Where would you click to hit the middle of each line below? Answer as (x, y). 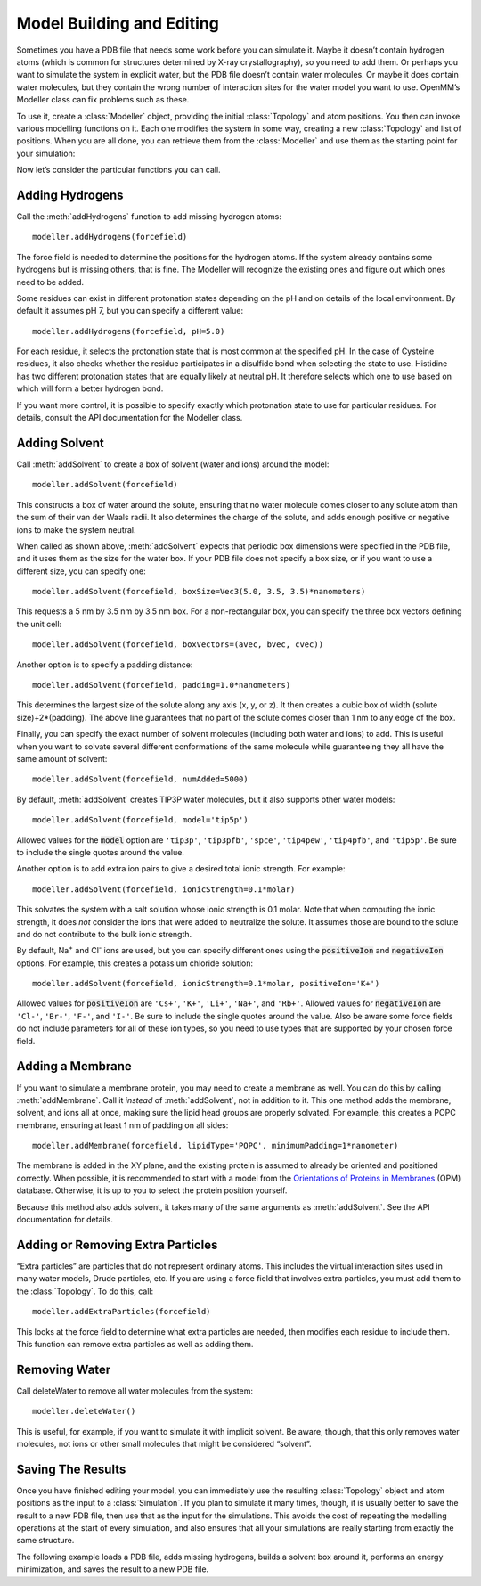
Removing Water (64, 1369)
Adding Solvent (60, 442)
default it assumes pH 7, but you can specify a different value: (130, 311)
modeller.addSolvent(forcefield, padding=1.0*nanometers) (162, 685)
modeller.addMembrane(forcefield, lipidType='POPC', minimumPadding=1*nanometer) (216, 1146)
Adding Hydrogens (70, 195)
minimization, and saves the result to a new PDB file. (113, 1569)
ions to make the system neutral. (77, 529)
